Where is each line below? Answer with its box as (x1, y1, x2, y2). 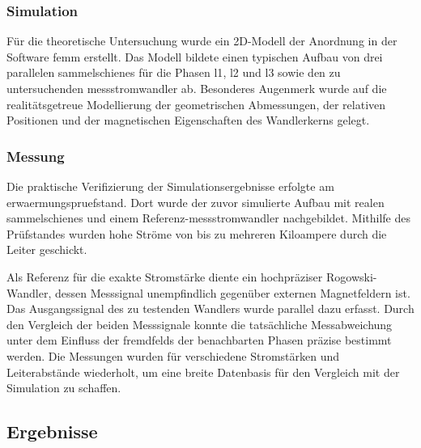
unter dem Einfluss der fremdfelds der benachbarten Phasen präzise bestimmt (6, 332, 392, 349)
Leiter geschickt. (6, 241, 87, 258)
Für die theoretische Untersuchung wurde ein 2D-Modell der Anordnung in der (6, 32, 398, 49)
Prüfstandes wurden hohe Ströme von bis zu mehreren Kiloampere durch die (6, 225, 387, 242)
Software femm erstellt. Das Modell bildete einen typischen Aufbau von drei (6, 48, 383, 65)
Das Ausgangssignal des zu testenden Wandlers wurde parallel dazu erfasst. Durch (6, 300, 415, 317)
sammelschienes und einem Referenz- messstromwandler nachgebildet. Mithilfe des (6, 209, 410, 226)
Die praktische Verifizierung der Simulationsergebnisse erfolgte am (6, 178, 334, 194)
